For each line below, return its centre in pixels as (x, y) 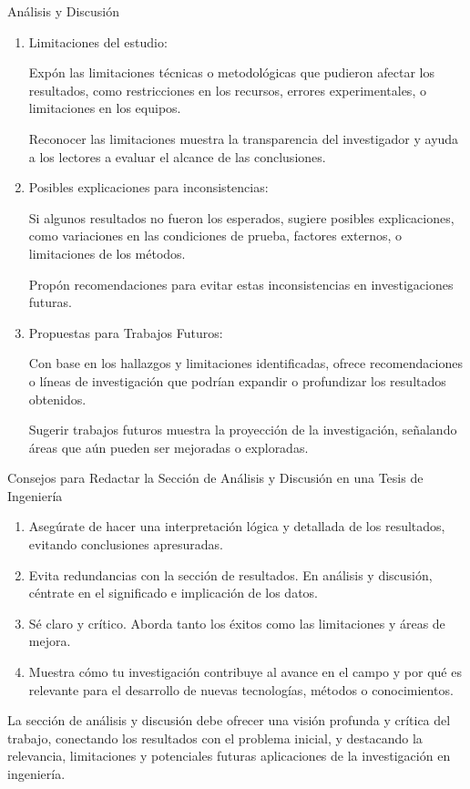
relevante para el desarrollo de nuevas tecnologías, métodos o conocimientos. (241, 689)
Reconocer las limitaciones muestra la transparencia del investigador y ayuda (244, 138)
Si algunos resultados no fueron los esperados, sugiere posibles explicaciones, (241, 217)
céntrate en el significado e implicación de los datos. (173, 593)
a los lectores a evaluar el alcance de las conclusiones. (177, 156)
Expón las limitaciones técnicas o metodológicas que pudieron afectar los (231, 72)
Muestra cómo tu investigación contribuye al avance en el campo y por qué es (245, 672)
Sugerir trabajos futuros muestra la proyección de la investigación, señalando (243, 430)
